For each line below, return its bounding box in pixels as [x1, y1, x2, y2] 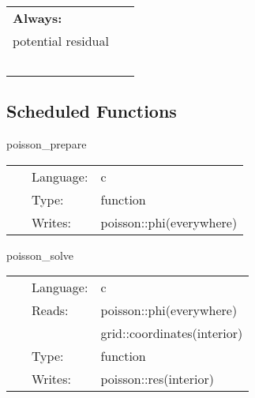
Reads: [32, 301, 69, 320]
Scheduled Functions [6, 99, 177, 123]
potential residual [13, 32, 109, 50]
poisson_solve [6, 246, 74, 263]
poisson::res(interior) [100, 370, 214, 389]
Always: [13, 9, 62, 27]
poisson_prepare [6, 136, 87, 152]
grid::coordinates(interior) [100, 324, 243, 343]
